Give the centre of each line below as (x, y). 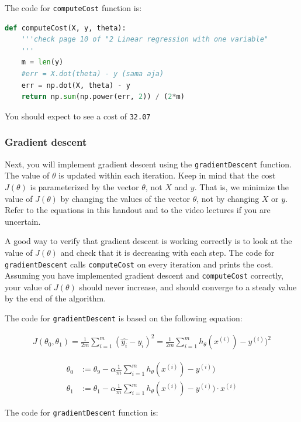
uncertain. (23, 221)
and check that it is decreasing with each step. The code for (167, 252)
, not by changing (228, 198)
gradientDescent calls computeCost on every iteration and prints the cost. (139, 264)
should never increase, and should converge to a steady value (188, 287)
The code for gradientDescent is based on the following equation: (124, 318)
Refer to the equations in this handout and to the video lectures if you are (138, 210)
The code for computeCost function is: (73, 8)
